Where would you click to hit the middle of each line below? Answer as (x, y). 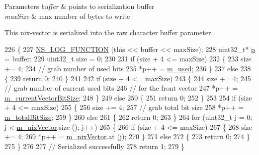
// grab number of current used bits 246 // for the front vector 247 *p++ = (121, 88)
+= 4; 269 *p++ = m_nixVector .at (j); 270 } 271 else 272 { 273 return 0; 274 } (127, 136)
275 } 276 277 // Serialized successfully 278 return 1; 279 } (95, 146)
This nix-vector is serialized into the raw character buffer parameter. (109, 32)
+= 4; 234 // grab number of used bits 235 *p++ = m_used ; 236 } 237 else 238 (128, 68)
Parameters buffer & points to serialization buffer (80, 6)
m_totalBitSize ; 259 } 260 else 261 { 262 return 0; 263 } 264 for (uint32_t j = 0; (129, 117)
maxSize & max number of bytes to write (67, 16)
